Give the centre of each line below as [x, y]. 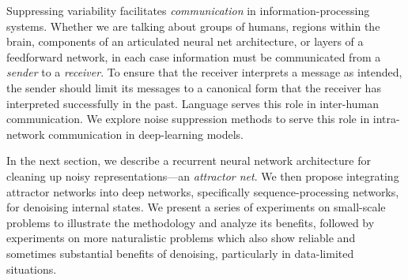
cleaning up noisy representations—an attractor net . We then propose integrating [203, 175]
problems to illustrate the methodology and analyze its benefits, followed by [191, 222]
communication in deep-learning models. [146, 134]
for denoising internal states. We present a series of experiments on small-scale [196, 207]
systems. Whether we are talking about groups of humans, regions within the [193, 26]
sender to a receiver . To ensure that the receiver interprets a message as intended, [204, 72]
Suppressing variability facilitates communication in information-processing [188, 10]
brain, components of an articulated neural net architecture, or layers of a [185, 41]
